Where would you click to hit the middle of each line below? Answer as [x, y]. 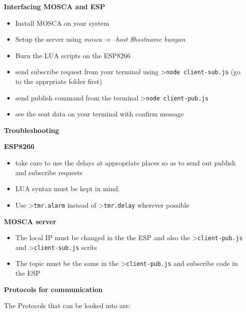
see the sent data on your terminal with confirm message [99, 114]
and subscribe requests [49, 172]
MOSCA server [30, 221]
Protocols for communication [53, 289]
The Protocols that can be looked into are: [67, 305]
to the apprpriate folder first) [59, 81]
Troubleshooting [32, 130]
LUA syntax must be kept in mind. [68, 189]
